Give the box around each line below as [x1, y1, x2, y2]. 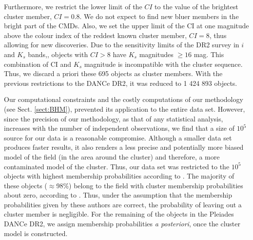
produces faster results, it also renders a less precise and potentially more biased [4, 142, 244, 152]
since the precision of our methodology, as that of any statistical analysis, [4, 113, 223, 123]
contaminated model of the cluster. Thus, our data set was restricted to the [4, 161, 230, 171]
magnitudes [139, 49, 174, 59]
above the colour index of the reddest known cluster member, [4, 30, 187, 40]
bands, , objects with [28, 49, 88, 59]
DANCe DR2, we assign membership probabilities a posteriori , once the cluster [4, 219, 240, 229]
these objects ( [4, 180, 47, 190]
